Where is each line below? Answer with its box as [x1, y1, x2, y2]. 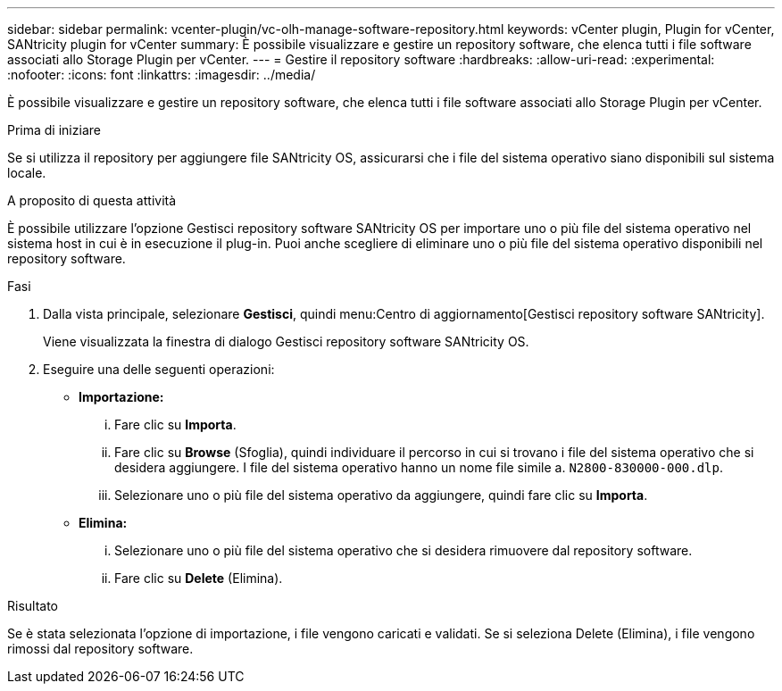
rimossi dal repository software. [7, 641, 194, 656]
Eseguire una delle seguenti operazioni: [43, 362, 275, 377]
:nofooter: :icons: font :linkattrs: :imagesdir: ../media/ [7, 67, 316, 82]
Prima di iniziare [7, 122, 101, 137]
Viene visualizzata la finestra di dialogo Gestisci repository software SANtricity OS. [43, 334, 529, 349]
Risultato [7, 598, 59, 613]
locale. [7, 165, 46, 180]
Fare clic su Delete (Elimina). [114, 570, 283, 586]
